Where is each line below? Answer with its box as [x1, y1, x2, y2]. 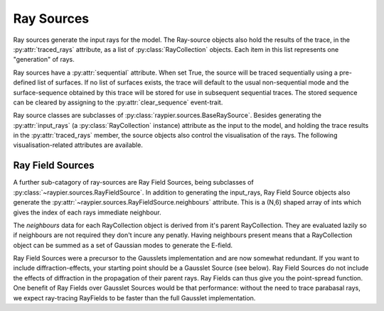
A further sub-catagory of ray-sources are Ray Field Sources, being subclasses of [13, 178, 254, 187]
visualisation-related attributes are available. [13, 141, 144, 149]
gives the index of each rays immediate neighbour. [13, 208, 161, 217]
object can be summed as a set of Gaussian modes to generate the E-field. [13, 241, 233, 249]
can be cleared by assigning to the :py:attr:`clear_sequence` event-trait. [13, 98, 223, 107]
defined [13, 78, 36, 87]
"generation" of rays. [13, 55, 75, 64]
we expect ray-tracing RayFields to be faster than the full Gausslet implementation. [13, 293, 256, 302]
